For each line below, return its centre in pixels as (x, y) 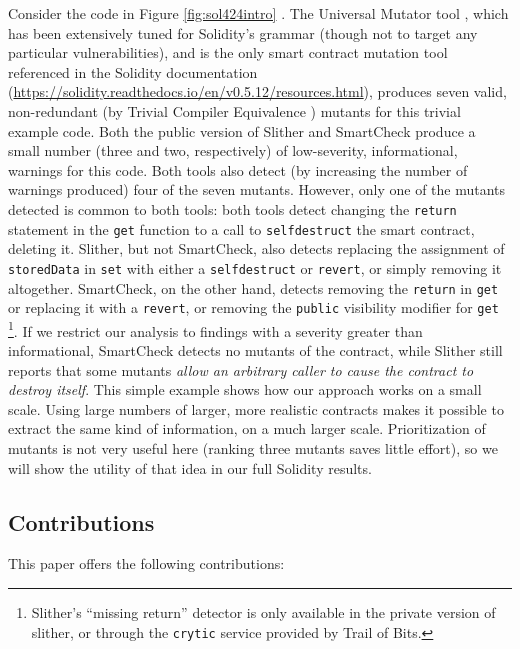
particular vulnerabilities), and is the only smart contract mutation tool (228, 52)
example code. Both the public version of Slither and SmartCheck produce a (242, 130)
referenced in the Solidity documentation (133, 71)
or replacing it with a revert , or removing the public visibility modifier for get (253, 307)
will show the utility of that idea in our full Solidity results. (190, 467)
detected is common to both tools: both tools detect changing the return (232, 208)
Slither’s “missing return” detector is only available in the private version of (263, 612)
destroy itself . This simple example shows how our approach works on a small (245, 389)
